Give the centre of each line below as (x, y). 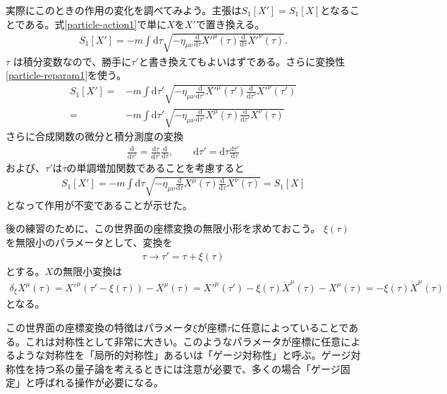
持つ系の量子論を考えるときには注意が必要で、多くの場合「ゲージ (188, 368)
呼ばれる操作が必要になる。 (99, 382)
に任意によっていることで (290, 327)
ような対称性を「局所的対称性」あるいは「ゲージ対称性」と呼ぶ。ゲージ (183, 355)
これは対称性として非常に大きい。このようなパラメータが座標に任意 (183, 341)
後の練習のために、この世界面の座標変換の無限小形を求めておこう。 (163, 228)
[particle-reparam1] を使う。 (66, 75)
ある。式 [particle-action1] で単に (96, 24)
